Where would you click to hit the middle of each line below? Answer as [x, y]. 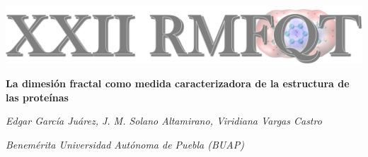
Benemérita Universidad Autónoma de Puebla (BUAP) [125, 145]
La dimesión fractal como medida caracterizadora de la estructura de [178, 83]
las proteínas [37, 97]
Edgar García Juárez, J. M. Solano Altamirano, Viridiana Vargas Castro [164, 121]
